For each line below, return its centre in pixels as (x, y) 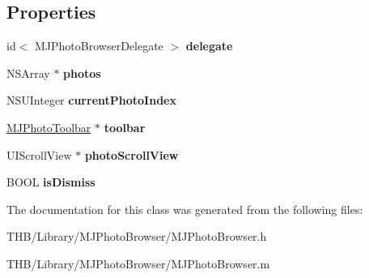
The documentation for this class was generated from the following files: (185, 209)
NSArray (28, 73)
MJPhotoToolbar (49, 127)
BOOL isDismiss (51, 182)
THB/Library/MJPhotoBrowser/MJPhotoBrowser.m (138, 263)
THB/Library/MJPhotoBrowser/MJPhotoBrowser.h (137, 236)
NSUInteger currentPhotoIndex (91, 100)
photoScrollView (131, 154)
